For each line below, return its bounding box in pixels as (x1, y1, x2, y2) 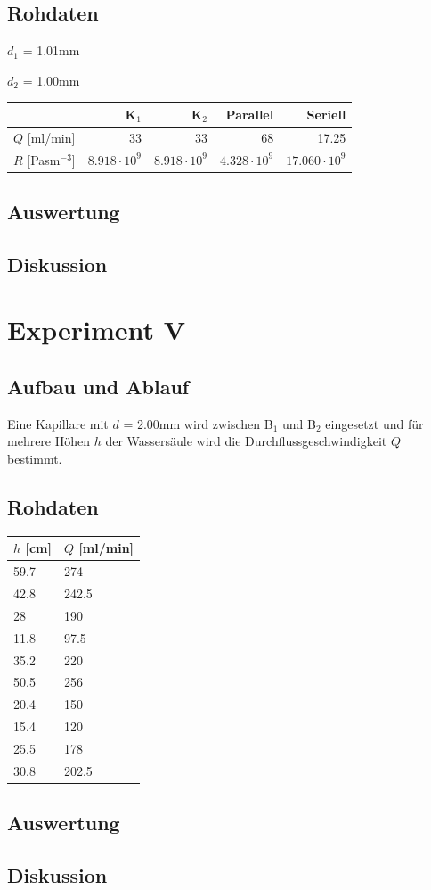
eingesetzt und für (325, 414, 424, 433)
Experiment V (7, 311, 186, 348)
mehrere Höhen (7, 432, 91, 450)
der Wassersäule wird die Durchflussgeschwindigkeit (105, 432, 387, 450)
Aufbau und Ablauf (7, 373, 190, 400)
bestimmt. (7, 449, 62, 467)
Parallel (225, 104, 274, 123)
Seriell (306, 104, 346, 123)
